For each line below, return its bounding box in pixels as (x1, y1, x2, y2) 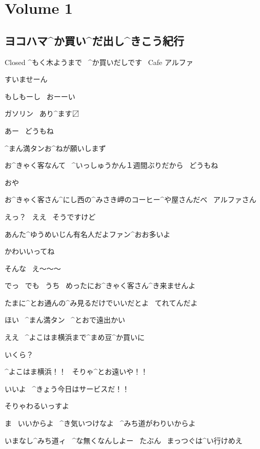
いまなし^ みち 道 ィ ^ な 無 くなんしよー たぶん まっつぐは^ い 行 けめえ (5, 435, 243, 445)
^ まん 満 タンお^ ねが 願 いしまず (5, 142, 106, 153)
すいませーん (5, 74, 48, 84)
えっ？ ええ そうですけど (5, 211, 96, 222)
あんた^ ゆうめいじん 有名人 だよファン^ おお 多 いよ (5, 228, 171, 239)
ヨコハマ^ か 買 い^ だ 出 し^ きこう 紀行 (5, 32, 185, 48)
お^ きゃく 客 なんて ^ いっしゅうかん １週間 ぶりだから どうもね (5, 160, 218, 170)
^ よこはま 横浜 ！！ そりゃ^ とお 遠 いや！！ (5, 366, 148, 377)
